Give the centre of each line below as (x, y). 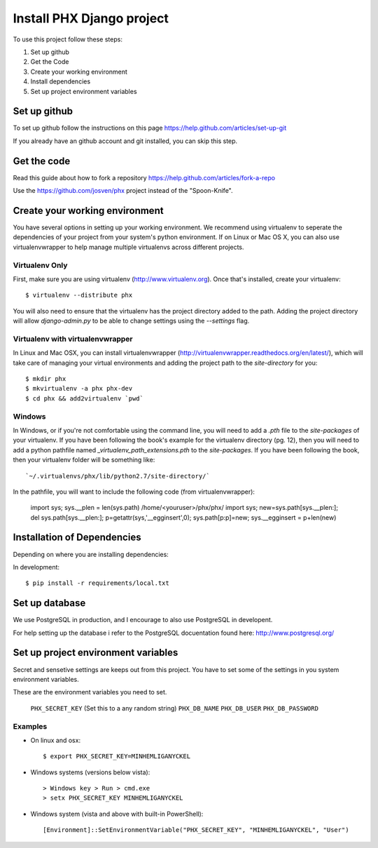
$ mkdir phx (46, 379)
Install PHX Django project (91, 18)
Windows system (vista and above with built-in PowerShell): (117, 814)
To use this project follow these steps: (68, 39)
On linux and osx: (55, 740)
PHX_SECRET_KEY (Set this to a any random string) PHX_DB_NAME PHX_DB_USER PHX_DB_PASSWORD (174, 708)
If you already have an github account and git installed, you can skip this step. (125, 141)
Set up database (49, 603)
